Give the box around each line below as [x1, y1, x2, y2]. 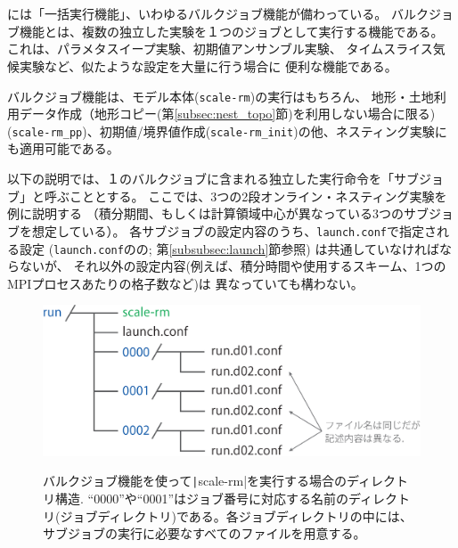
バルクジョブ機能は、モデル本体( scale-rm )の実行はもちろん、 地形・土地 [7, 86, 434, 105]
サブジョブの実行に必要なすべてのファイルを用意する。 [43, 524, 366, 543]
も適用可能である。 [7, 139, 119, 158]
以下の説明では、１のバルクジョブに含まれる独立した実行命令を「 [7, 169, 394, 188]
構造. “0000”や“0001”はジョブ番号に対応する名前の [54, 488, 348, 507]
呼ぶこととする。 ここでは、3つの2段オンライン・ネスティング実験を [44, 186, 447, 205]
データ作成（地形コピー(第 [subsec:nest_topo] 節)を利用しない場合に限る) [19, 104, 436, 123]
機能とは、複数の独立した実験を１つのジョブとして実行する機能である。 [19, 21, 444, 40]
